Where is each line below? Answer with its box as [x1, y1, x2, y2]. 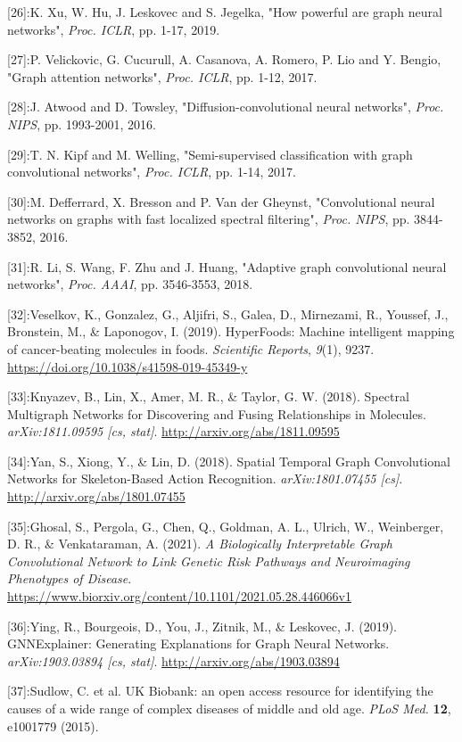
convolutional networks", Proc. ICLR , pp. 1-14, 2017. [7, 162, 297, 181]
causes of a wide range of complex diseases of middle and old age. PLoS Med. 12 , [7, 699, 451, 717]
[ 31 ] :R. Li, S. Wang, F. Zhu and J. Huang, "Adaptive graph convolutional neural [7, 257, 447, 276]
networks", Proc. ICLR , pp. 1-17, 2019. [7, 20, 220, 38]
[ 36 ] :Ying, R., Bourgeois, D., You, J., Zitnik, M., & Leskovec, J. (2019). [7, 616, 397, 635]
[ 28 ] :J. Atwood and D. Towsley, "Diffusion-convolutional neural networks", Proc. [7, 97, 444, 116]
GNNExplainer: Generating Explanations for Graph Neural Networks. [7, 634, 390, 653]
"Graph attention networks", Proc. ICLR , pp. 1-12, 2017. [7, 67, 318, 86]
